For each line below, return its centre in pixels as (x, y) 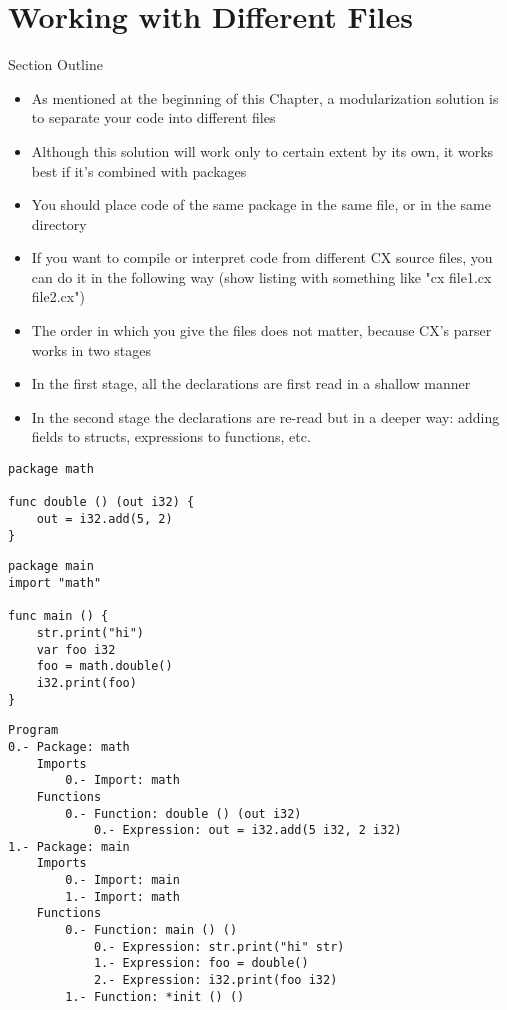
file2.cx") (58, 296)
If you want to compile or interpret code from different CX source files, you (262, 257)
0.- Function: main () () (151, 930)
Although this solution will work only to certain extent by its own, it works (262, 150)
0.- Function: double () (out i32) (183, 813)
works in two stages (91, 349)
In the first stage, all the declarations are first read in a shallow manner (251, 383)
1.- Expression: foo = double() (201, 963)
